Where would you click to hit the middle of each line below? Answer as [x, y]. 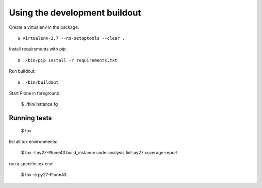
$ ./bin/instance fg [40, 104]
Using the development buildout [75, 13]
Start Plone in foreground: [35, 93]
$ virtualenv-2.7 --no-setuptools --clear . [72, 38]
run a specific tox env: [31, 164]
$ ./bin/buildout [38, 82]
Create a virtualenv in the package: [44, 27]
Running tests [31, 118]
